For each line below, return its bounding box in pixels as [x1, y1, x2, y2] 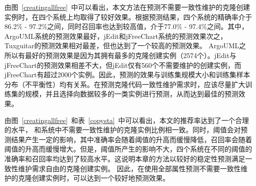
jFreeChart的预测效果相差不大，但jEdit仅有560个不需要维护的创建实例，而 [4, 60, 241, 70]
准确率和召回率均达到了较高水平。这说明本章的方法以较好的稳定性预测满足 [4, 153, 245, 163]
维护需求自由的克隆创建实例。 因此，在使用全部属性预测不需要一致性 [18, 163, 241, 173]
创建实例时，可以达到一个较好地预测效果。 [31, 173, 170, 183]
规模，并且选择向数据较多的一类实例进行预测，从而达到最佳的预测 [25, 89, 238, 99]
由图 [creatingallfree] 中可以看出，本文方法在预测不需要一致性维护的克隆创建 [4, 2, 250, 12]
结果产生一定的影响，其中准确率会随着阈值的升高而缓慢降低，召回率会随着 [11, 134, 252, 144]
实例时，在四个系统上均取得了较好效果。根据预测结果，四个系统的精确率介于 [4, 11, 252, 22]
